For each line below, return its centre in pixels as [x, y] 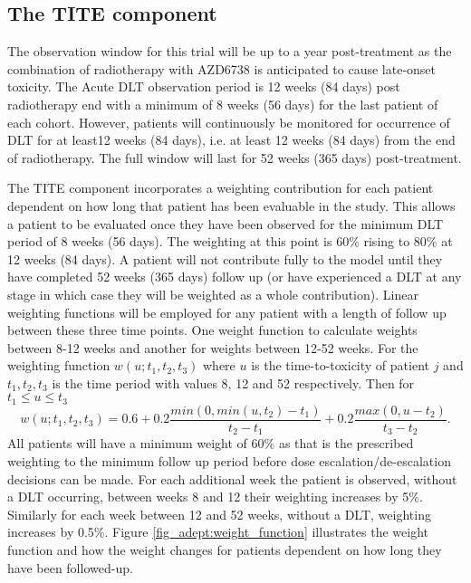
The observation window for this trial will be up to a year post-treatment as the [230, 51]
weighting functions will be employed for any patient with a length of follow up [227, 312]
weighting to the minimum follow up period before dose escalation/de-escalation [229, 461]
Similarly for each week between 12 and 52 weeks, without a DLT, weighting [219, 514]
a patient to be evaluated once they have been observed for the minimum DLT [226, 223]
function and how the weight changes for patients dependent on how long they [225, 550]
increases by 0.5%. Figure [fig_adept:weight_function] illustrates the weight [218, 532]
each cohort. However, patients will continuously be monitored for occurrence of [229, 122]
